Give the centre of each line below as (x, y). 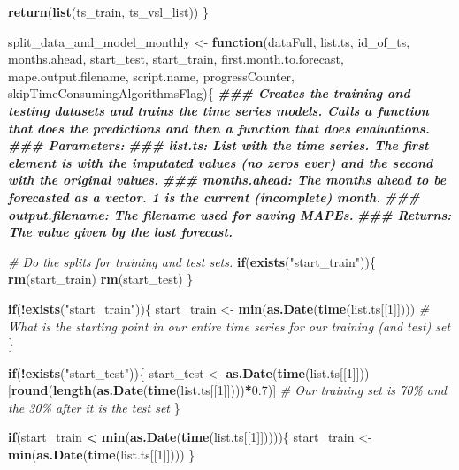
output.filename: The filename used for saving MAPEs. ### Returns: (230, 214)
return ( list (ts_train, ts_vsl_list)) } (108, 11)
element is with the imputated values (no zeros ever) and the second (221, 162)
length (72, 390)
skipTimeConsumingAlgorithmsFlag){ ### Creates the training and (209, 93)
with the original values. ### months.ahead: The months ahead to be (227, 180)
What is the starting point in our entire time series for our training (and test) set (229, 326)
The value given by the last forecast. (120, 232)
